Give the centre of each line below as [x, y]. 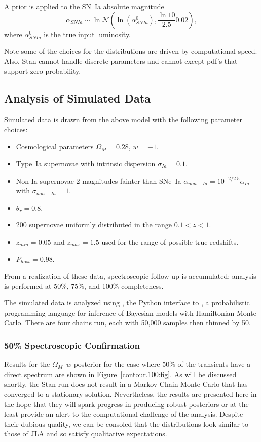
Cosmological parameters [55, 146]
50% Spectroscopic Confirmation [72, 345]
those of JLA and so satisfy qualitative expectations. [86, 434]
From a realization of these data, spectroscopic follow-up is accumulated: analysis [130, 276]
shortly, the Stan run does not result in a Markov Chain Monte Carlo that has [126, 384]
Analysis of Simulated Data [77, 98]
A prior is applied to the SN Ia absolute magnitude [84, 6]
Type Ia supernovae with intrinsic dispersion [86, 163]
